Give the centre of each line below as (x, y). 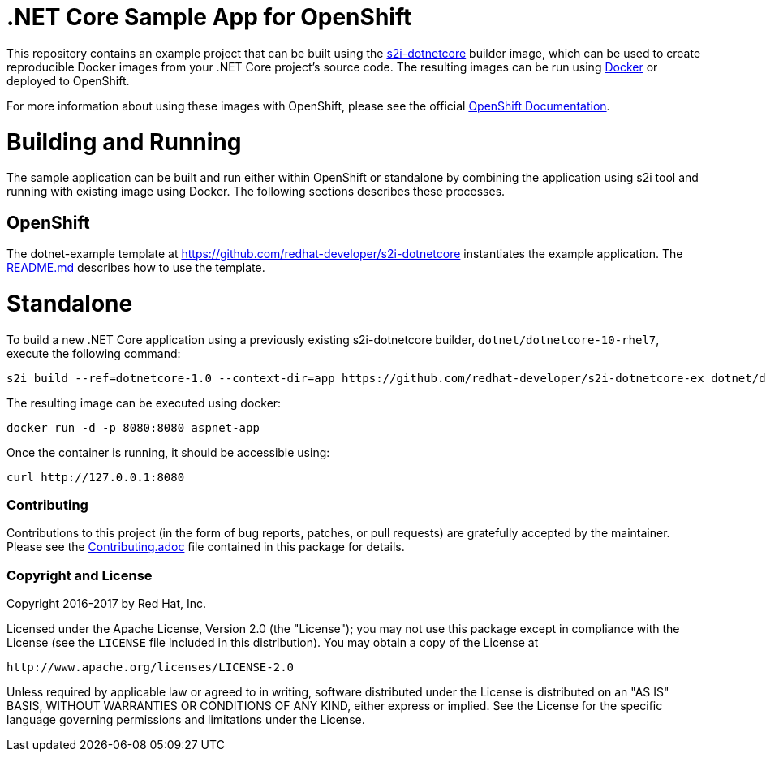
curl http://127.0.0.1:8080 (96, 477)
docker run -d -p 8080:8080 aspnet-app (133, 427)
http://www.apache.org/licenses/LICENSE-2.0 (151, 668)
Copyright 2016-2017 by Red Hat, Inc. (107, 604)
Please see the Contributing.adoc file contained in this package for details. (206, 547)
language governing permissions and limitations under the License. (186, 720)
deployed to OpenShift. (68, 80)
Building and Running (124, 142)
